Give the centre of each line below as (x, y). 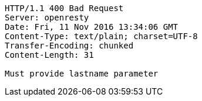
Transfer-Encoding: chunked (69, 46)
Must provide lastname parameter (82, 74)
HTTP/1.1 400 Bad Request (64, 8)
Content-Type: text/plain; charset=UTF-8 (101, 36)
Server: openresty (47, 18)
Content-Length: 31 (49, 55)
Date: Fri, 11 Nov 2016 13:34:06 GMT (92, 27)
